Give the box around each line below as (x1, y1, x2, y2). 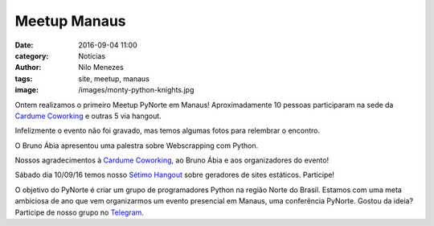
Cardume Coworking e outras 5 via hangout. (14, 111, 162, 121)
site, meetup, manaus (78, 73, 150, 84)
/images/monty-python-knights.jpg (78, 85, 194, 95)
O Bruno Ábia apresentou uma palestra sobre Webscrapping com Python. (14, 141, 259, 150)
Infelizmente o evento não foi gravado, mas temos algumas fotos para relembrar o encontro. (14, 125, 321, 136)
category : (14, 51, 49, 60)
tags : (14, 73, 33, 84)
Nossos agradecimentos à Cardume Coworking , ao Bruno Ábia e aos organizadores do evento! (14, 155, 330, 165)
